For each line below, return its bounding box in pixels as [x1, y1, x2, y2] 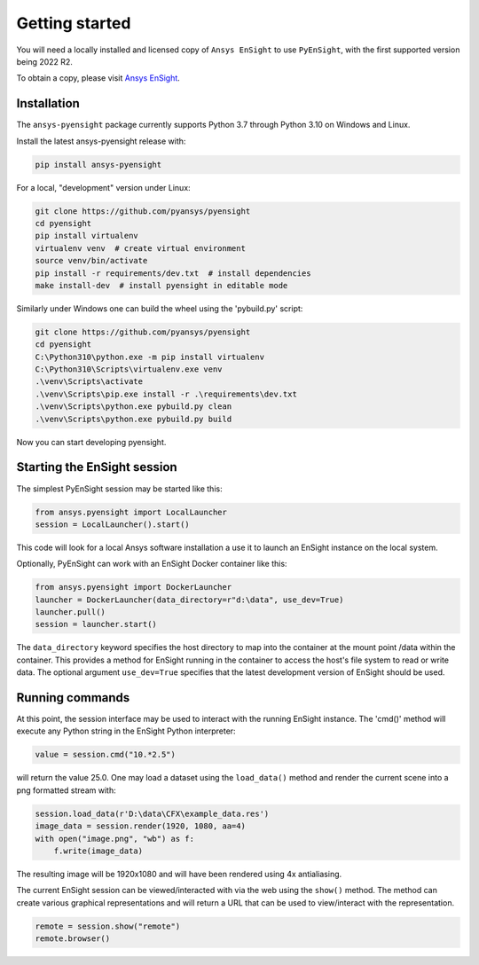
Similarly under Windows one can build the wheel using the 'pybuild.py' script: [16, 302, 303, 314]
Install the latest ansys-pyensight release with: [16, 136, 186, 146]
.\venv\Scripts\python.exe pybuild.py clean [35, 402, 232, 412]
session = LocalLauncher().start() [35, 519, 190, 530]
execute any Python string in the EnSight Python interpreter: [16, 726, 236, 736]
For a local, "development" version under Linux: [16, 182, 191, 192]
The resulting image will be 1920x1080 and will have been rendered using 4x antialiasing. [16, 868, 342, 879]
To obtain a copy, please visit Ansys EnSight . [16, 73, 181, 83]
